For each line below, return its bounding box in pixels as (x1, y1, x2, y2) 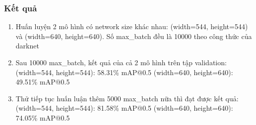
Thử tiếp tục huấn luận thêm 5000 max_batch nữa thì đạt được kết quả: (15, 93, 239, 103)
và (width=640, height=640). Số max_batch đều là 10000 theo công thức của (15, 31, 252, 41)
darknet (15, 41, 39, 51)
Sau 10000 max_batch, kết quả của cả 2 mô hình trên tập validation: (15, 57, 227, 67)
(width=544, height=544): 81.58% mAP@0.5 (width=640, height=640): (15, 103, 233, 113)
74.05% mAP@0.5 (15, 112, 70, 123)
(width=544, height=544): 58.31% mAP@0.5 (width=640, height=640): (15, 67, 233, 77)
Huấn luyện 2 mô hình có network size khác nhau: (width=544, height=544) (15, 21, 248, 32)
